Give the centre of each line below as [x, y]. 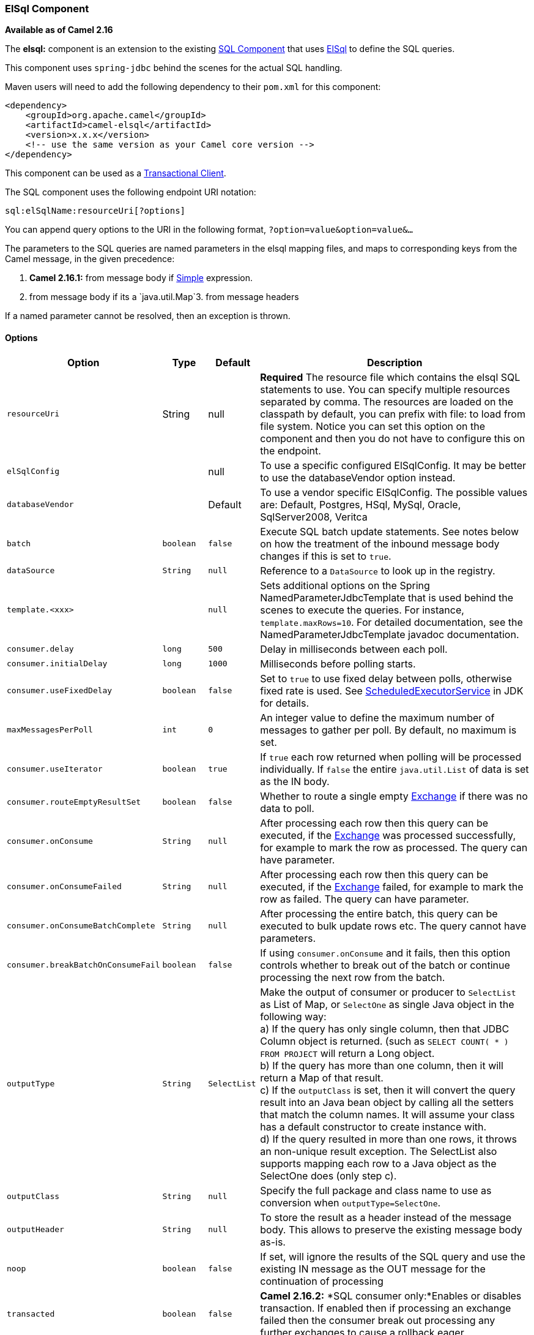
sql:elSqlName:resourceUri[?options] [95, 211]
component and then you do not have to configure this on [393, 438]
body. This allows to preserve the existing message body [391, 1229]
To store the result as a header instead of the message [386, 1217]
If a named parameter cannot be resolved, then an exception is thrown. [148, 316]
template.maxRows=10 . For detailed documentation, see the [391, 622]
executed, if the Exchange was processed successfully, [388, 835]
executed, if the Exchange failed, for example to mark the [392, 886]
